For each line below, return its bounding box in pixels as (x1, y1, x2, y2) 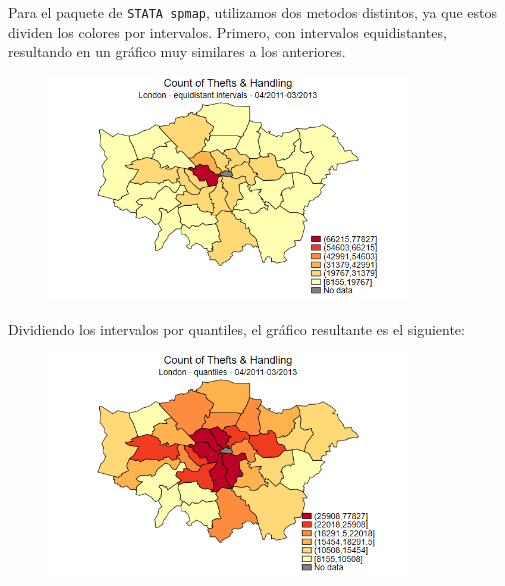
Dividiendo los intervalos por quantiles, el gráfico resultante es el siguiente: (8, 318, 465, 339)
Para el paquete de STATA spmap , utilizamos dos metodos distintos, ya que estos (8, 2, 497, 22)
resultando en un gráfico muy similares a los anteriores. (8, 41, 346, 62)
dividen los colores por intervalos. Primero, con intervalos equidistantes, (8, 21, 447, 42)
